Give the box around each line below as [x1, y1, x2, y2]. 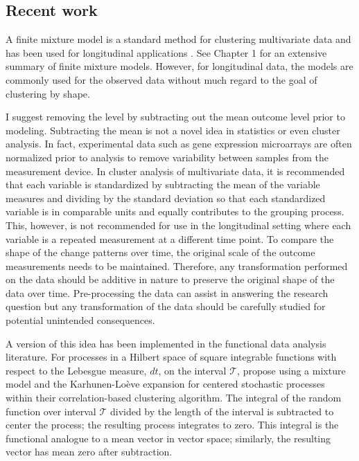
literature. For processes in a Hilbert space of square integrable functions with [6, 350, 337, 364]
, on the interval [158, 363, 227, 377]
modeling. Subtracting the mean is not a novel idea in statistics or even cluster [6, 123, 340, 137]
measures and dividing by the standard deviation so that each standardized [6, 190, 326, 205]
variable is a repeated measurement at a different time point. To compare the [6, 231, 334, 246]
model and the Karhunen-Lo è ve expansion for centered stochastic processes [6, 377, 325, 391]
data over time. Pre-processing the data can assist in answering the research [6, 285, 329, 300]
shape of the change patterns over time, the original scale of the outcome [6, 245, 315, 260]
